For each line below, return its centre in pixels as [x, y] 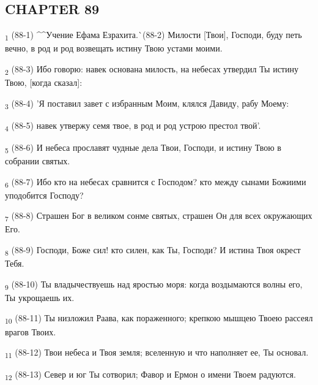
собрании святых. [38, 161]
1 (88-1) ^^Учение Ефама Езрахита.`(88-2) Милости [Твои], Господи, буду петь [153, 35]
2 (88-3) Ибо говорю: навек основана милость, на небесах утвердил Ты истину [152, 69]
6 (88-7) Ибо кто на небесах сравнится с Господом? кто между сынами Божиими [156, 182]
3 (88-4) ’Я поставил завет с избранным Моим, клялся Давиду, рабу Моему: [147, 104]
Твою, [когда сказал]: [44, 82]
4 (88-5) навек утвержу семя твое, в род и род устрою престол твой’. [133, 126]
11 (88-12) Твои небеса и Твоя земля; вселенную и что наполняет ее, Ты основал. [157, 353]
